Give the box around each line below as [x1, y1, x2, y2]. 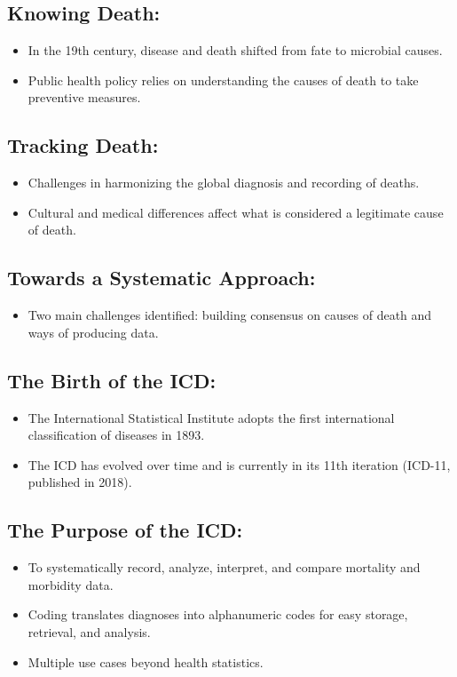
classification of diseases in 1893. [28, 426, 205, 444]
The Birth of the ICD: [7, 366, 217, 394]
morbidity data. [28, 575, 114, 593]
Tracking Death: [7, 131, 159, 159]
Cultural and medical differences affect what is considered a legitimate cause [28, 203, 444, 221]
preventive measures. [28, 88, 141, 107]
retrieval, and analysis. [28, 622, 151, 641]
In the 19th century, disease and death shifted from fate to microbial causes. [28, 41, 443, 60]
